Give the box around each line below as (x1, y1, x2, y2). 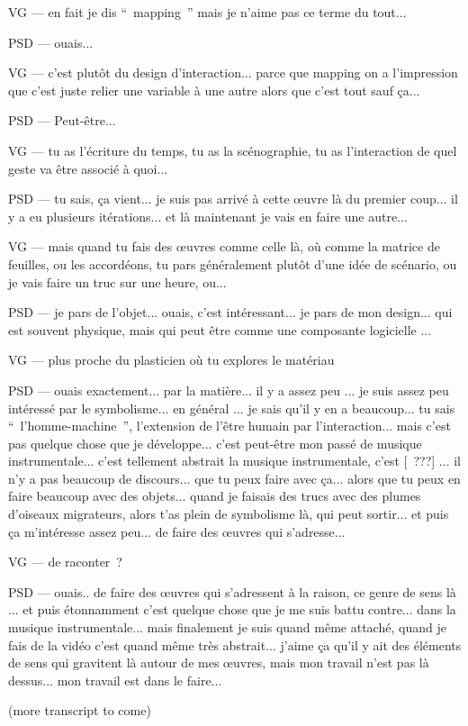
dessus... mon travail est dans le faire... (8, 670, 222, 689)
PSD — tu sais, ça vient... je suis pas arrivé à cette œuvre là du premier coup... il (8, 189, 458, 208)
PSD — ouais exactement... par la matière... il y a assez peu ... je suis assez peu (8, 380, 449, 399)
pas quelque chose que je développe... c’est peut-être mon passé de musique (8, 433, 422, 452)
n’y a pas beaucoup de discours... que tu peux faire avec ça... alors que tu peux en (8, 468, 461, 487)
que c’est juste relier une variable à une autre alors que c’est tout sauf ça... (8, 80, 420, 99)
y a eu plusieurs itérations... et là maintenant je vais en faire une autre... (8, 206, 408, 225)
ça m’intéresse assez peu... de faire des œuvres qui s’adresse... (8, 522, 346, 540)
